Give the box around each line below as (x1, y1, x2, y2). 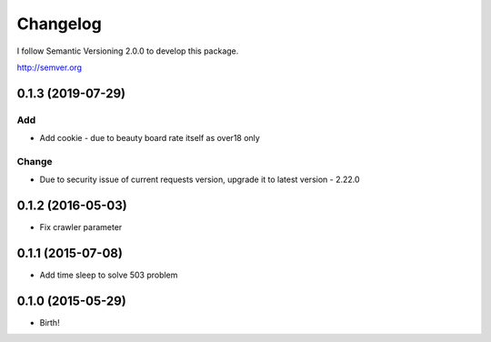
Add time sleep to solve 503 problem (39, 269, 178, 281)
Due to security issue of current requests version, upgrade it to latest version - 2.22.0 (39, 174, 360, 186)
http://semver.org (16, 62, 82, 73)
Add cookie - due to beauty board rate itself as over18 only (39, 133, 261, 144)
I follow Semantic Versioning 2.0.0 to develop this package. (16, 45, 239, 56)
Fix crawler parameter (39, 222, 123, 233)
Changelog (16, 14, 102, 34)
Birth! (39, 317, 60, 327)
